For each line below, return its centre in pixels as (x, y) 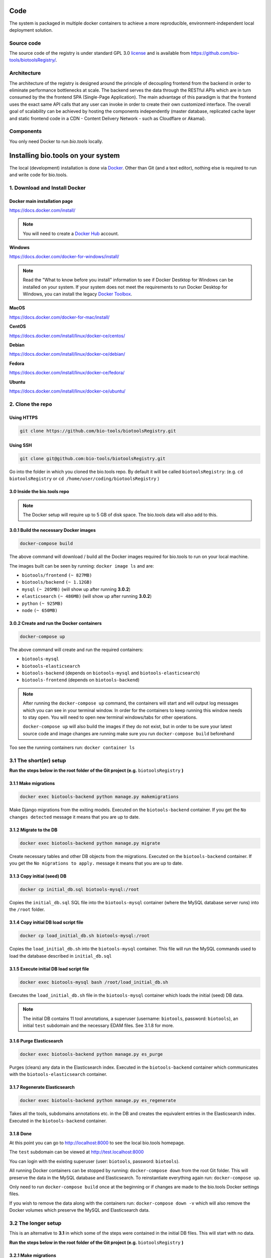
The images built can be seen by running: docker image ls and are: (82, 566)
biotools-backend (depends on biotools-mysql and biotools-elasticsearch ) (111, 673)
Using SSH (21, 445)
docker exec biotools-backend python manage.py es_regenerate (98, 1100)
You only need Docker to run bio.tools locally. (56, 141)
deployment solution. (31, 30)
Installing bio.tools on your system (64, 156)
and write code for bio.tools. (38, 175)
